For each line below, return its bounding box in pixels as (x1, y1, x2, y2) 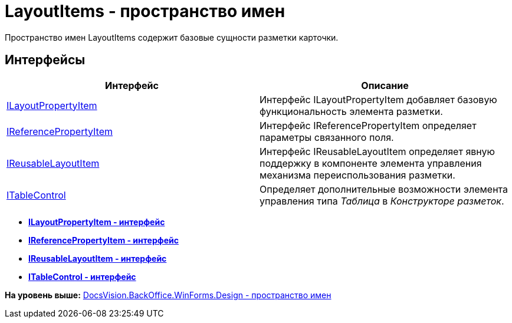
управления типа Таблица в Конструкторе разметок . (260, 195, 504, 207)
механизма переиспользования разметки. (260, 169, 455, 181)
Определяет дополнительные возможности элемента (260, 183, 508, 195)
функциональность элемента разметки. (260, 105, 443, 117)
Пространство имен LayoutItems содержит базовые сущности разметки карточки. (5, 32, 339, 42)
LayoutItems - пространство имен (5, 1, 285, 21)
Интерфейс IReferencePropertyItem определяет (260, 119, 477, 131)
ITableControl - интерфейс (28, 271, 136, 282)
